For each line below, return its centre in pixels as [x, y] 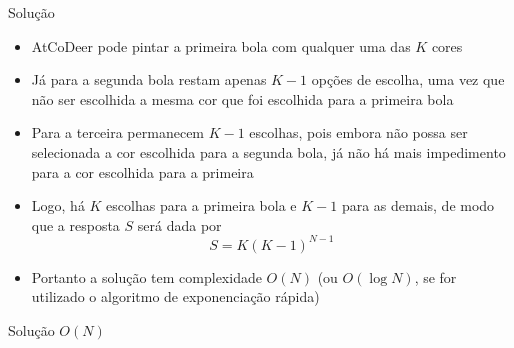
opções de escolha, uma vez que [408, 79]
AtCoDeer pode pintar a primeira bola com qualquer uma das [221, 45]
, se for [435, 276]
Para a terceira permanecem [118, 132]
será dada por [179, 224]
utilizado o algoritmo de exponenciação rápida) [175, 296]
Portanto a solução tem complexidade [146, 276]
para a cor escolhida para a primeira [142, 171]
